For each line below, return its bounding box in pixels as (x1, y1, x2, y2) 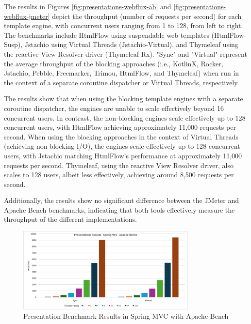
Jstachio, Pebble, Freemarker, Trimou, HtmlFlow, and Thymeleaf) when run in (4, 68, 239, 78)
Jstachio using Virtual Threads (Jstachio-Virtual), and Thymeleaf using (24, 39, 238, 49)
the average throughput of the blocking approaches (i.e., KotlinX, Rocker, (4, 58, 223, 68)
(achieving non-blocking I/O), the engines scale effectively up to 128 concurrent (4, 141, 240, 151)
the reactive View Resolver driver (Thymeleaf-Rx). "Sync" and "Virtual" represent (4, 48, 247, 59)
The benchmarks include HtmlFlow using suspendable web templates (4, 30, 209, 40)
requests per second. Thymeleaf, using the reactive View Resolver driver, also (4, 160, 234, 170)
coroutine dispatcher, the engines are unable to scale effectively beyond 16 (4, 103, 224, 113)
